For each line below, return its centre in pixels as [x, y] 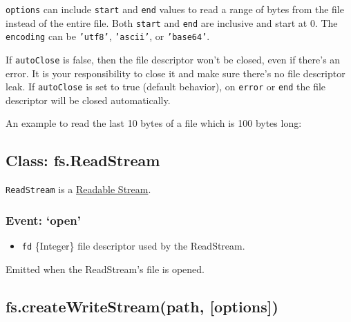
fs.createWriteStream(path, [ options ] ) [142, 306]
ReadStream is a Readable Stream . [78, 189]
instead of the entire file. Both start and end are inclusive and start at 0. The [172, 22]
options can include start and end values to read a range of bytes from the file [175, 9]
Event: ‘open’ [44, 220]
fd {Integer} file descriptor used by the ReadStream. [133, 246]
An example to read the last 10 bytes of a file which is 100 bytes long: [154, 123]
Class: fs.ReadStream [83, 160]
